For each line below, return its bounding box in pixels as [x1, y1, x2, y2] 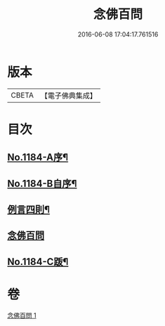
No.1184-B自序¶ [7, 177, 77, 190]
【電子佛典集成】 [40, 91, 97, 100]
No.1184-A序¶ [7, 152, 69, 164]
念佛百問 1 [7, 311, 37, 320]
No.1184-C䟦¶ [7, 256, 69, 268]
